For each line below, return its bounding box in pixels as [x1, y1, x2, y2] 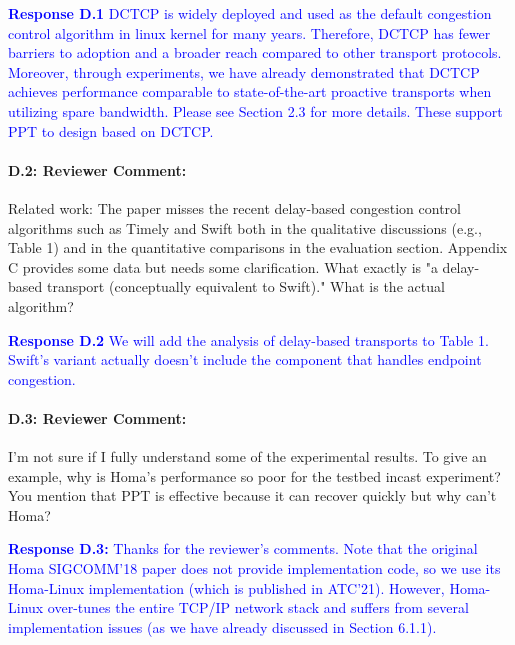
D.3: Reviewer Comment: [8, 407, 187, 428]
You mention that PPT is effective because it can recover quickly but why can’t [8, 485, 497, 506]
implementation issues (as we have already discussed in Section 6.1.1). [8, 616, 437, 637]
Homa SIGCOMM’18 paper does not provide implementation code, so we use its [8, 558, 501, 579]
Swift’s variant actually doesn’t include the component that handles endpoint [8, 349, 482, 370]
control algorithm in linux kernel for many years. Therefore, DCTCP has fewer [8, 22, 491, 43]
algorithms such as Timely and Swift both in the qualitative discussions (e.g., [8, 217, 482, 238]
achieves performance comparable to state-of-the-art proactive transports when [8, 81, 492, 102]
